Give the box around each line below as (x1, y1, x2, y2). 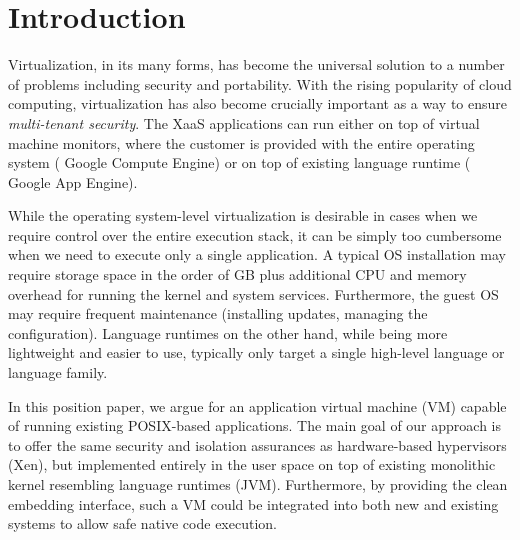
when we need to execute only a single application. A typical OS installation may (8, 244, 506, 265)
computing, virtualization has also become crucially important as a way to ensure (8, 93, 508, 114)
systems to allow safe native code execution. (8, 513, 277, 534)
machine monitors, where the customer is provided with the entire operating (8, 132, 475, 153)
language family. (8, 362, 108, 383)
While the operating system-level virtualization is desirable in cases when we (8, 205, 478, 226)
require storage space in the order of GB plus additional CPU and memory (8, 264, 467, 285)
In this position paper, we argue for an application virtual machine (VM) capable (8, 395, 507, 416)
